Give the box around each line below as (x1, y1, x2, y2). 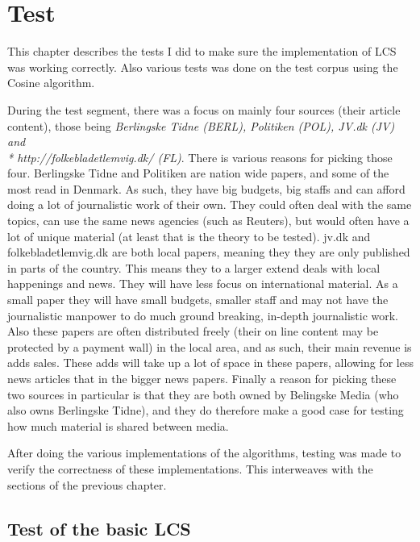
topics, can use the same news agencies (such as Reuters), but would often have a (7, 212, 410, 229)
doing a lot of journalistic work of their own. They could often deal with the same (7, 196, 412, 213)
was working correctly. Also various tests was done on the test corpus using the (7, 58, 398, 75)
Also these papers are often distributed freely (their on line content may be (7, 323, 379, 340)
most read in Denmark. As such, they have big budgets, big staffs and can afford (7, 180, 405, 197)
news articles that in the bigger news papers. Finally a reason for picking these (7, 370, 397, 386)
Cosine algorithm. (7, 74, 95, 91)
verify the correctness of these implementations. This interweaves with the (7, 460, 373, 477)
